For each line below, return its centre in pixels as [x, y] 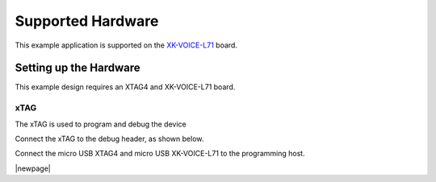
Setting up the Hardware [78, 68]
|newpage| [33, 168]
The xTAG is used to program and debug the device [101, 124]
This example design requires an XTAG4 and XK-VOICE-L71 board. [125, 87]
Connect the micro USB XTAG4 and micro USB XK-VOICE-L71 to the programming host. [160, 154]
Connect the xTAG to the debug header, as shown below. [109, 139]
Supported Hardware [87, 21]
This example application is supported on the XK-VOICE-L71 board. [126, 45]
